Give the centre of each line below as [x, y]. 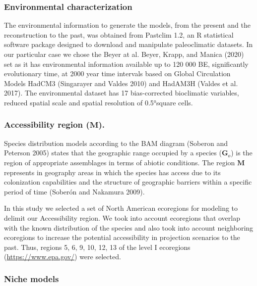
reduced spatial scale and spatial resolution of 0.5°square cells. [98, 102]
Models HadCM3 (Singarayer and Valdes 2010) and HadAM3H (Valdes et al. [121, 83]
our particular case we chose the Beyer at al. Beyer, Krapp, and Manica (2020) [124, 54]
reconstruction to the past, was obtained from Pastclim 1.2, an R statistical [119, 34]
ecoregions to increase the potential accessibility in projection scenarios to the [122, 237]
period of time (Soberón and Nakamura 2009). [74, 191]
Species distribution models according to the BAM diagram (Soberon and [116, 143]
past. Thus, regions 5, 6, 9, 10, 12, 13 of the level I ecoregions [97, 247]
